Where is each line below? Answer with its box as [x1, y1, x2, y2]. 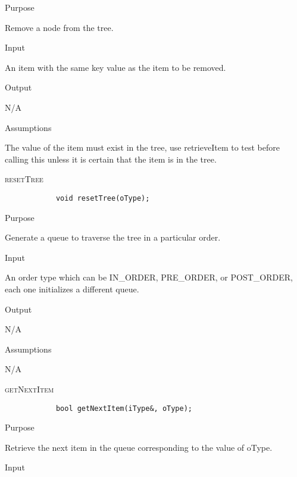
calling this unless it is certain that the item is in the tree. [5, 152, 217, 165]
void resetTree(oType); [55, 194, 150, 202]
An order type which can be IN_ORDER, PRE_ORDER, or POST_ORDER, [5, 271, 293, 283]
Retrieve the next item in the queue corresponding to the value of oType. [5, 441, 273, 453]
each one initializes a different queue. [5, 282, 139, 295]
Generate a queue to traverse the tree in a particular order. [5, 231, 221, 244]
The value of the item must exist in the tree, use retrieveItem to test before [5, 141, 280, 154]
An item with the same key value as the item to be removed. [5, 61, 226, 73]
